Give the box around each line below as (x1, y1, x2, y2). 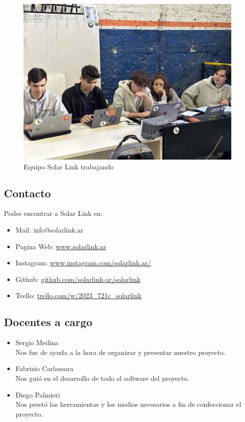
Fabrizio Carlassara (15, 363, 73, 374)
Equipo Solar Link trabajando (24, 161, 114, 171)
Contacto (4, 185, 51, 200)
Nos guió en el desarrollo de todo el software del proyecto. (15, 373, 190, 383)
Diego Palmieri (15, 389, 60, 399)
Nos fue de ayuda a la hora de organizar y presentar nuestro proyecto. (15, 347, 226, 357)
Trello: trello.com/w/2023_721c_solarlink (15, 290, 142, 301)
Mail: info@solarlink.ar (15, 224, 84, 234)
